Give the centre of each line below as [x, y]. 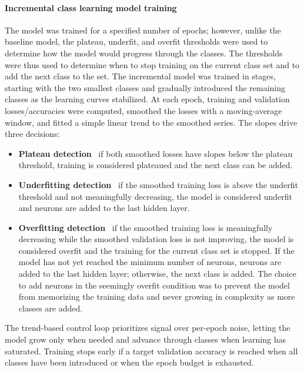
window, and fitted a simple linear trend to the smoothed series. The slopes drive [151, 122]
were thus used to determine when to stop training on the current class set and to [152, 64]
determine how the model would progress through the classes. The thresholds [144, 53]
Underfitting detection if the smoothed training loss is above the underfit [158, 184]
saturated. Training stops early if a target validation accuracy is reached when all [151, 351]
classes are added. [51, 308]
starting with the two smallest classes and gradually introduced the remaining [145, 87]
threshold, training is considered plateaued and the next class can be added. [156, 165]
